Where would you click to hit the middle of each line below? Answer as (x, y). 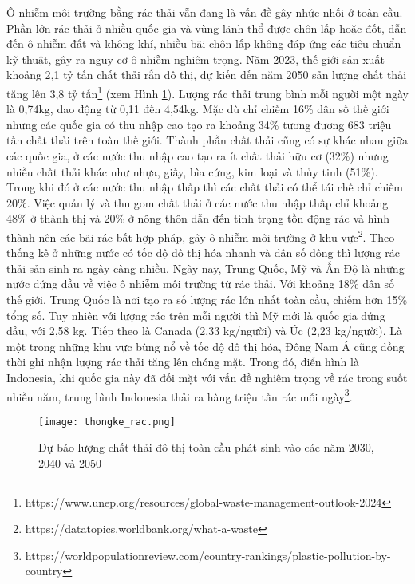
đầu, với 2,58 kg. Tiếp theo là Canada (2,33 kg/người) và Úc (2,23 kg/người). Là (205, 331)
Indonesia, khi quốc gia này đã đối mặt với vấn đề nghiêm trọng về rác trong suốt (207, 377)
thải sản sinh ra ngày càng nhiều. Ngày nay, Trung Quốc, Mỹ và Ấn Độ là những (206, 268)
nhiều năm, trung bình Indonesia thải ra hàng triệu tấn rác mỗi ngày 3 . (180, 395)
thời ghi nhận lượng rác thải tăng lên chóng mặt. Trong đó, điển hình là (183, 362)
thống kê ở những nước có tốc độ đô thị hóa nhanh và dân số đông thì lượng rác (203, 253)
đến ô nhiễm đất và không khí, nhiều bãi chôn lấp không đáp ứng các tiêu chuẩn (204, 43)
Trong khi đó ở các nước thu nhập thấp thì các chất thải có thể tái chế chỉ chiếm (205, 187)
